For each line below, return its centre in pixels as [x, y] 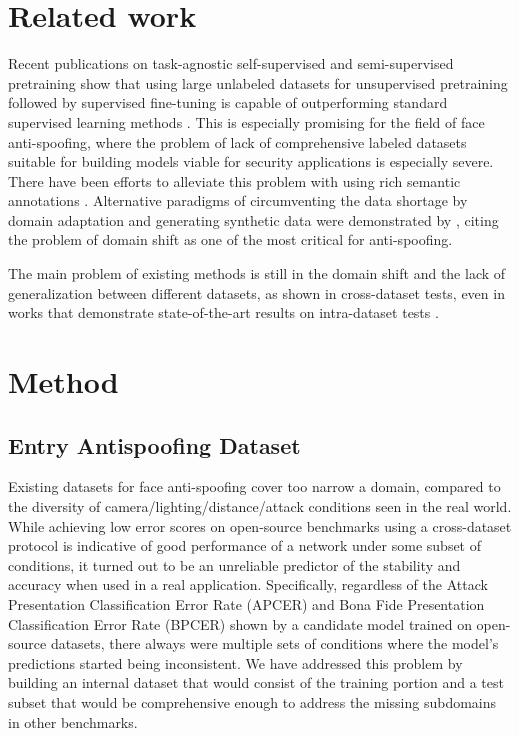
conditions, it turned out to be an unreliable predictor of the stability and [234, 564]
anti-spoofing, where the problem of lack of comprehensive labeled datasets [237, 141]
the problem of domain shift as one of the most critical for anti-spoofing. [230, 239]
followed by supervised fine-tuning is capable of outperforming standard [228, 102]
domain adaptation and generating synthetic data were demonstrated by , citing [253, 219]
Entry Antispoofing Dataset [154, 444]
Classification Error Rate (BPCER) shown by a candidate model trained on [240, 623]
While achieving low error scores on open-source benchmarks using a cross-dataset [260, 525]
